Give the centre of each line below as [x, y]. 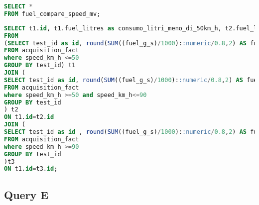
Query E [26, 194]
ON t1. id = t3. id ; [31, 169]
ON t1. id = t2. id [29, 117]
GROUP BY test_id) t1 [40, 65]
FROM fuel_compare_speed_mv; [52, 14]
